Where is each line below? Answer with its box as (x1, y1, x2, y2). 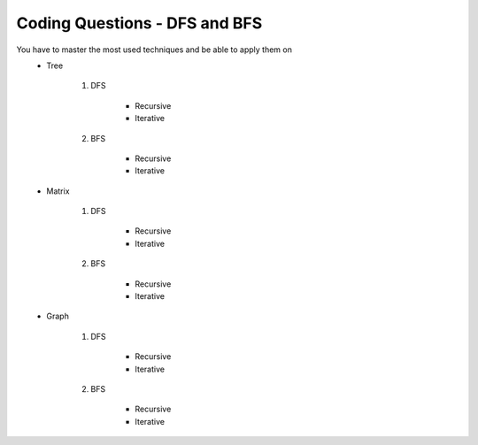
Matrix (46, 186, 70, 196)
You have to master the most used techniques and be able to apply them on (16, 44, 292, 55)
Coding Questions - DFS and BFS (16, 13, 263, 33)
